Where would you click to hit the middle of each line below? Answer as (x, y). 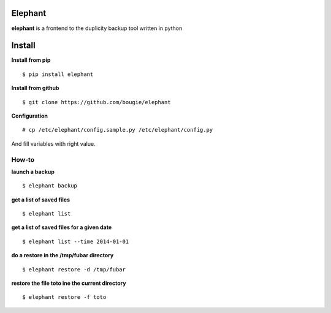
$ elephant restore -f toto (64, 297)
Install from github (35, 88)
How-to (23, 159)
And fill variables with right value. (53, 143)
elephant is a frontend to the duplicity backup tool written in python (97, 28)
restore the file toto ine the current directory (69, 283)
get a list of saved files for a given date (62, 227)
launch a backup (33, 172)
